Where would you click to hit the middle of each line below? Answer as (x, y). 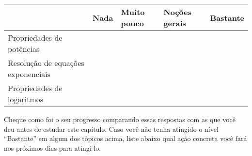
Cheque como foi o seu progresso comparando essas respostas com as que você (120, 119)
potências (24, 49)
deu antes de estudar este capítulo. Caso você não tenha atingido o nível (111, 129)
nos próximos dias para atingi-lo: (53, 148)
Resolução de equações (46, 63)
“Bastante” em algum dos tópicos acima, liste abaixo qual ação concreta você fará (126, 138)
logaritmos (26, 99)
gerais (175, 23)
